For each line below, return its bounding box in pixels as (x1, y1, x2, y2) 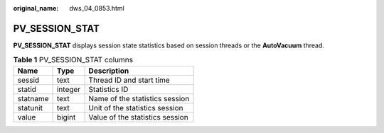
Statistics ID (88, 84, 129, 94)
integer (56, 84, 81, 94)
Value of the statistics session (88, 112, 188, 122)
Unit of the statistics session (88, 103, 183, 112)
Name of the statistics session (88, 93, 190, 103)
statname (17, 93, 49, 103)
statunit (17, 103, 43, 112)
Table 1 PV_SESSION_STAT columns (13, 55, 134, 65)
